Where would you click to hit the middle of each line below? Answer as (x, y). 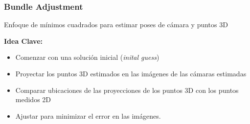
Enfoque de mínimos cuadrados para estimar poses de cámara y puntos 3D (116, 25)
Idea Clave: (23, 41)
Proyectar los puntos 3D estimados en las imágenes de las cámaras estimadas (131, 73)
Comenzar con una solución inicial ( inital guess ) (87, 57)
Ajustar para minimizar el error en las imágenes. (88, 115)
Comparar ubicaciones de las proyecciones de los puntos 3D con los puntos (127, 90)
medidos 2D (33, 99)
